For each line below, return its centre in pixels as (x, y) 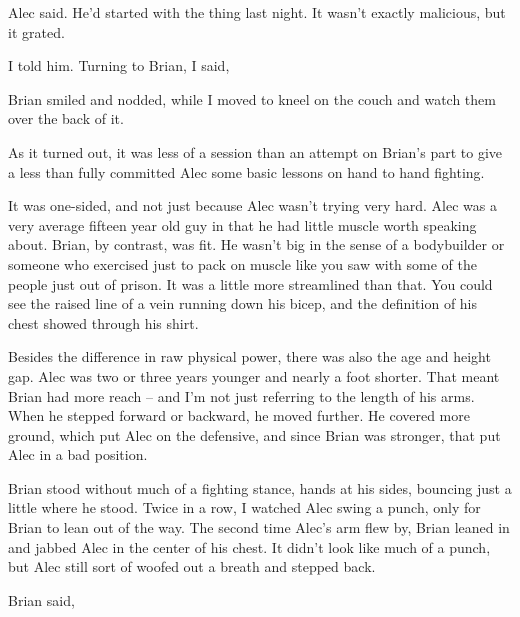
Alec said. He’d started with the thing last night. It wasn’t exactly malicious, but (257, 12)
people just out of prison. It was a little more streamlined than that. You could (250, 283)
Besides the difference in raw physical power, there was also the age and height (249, 356)
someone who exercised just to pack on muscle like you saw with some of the (243, 263)
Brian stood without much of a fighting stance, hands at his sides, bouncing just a (260, 487)
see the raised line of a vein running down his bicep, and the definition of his (243, 303)
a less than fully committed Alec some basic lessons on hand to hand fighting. (246, 171)
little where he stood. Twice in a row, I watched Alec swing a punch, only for (244, 507)
